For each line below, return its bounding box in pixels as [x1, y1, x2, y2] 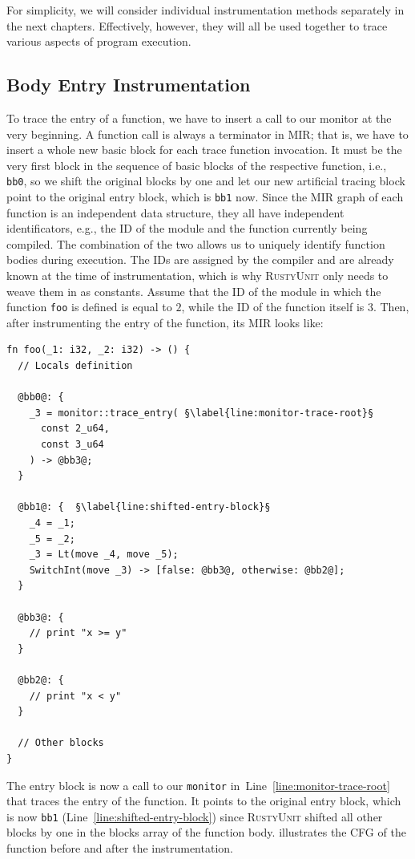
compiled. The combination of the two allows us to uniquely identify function [6, 235, 385, 252]
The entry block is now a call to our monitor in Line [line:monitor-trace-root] [6, 776, 390, 793]
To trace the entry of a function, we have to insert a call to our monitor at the [6, 109, 392, 126]
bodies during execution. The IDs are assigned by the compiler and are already [6, 251, 394, 268]
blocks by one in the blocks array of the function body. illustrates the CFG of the [6, 824, 406, 841]
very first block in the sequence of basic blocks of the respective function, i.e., [6, 156, 387, 173]
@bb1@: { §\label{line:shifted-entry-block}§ [18, 501, 271, 513]
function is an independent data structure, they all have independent [6, 204, 344, 221]
